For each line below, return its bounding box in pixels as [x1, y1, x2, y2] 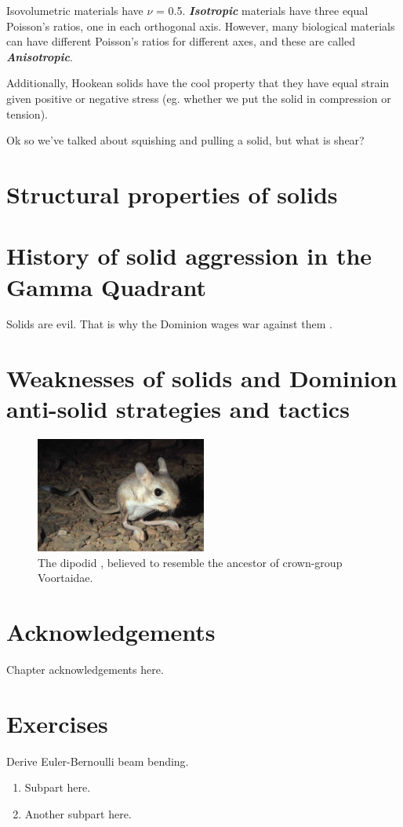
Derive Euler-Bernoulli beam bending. [6, 752, 189, 769]
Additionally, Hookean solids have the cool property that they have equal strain [6, 75, 390, 91]
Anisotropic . [6, 48, 73, 64]
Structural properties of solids [6, 177, 338, 210]
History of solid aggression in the [6, 240, 372, 272]
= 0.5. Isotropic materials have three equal [156, 2, 369, 18]
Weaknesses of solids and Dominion [6, 362, 398, 394]
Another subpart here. [24, 805, 132, 822]
